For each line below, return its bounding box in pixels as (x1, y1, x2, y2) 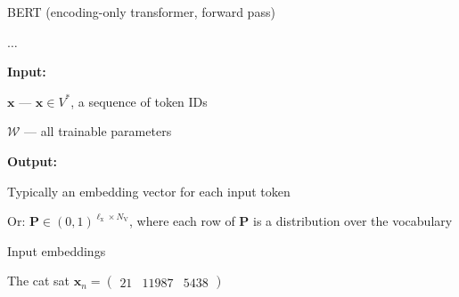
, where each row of (129, 212, 235, 230)
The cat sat (7, 271, 70, 290)
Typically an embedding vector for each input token (7, 181, 291, 200)
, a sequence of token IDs (70, 92, 208, 110)
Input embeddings (7, 241, 106, 260)
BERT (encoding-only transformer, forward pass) (7, 3, 275, 20)
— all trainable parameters (24, 122, 172, 140)
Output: (7, 151, 57, 170)
